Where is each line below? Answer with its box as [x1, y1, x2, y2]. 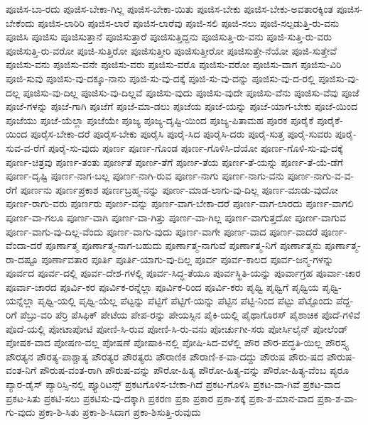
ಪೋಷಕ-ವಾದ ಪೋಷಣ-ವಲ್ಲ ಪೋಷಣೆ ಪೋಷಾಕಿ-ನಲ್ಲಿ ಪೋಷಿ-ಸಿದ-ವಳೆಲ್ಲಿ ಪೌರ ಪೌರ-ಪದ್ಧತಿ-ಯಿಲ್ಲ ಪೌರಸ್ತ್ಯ [6, 335, 348, 350]
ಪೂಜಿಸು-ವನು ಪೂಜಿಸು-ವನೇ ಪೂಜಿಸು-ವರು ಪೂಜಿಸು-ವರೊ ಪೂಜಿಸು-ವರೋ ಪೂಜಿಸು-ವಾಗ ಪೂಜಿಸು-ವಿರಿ [6, 57, 342, 72]
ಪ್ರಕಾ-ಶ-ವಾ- [317, 390, 357, 405]
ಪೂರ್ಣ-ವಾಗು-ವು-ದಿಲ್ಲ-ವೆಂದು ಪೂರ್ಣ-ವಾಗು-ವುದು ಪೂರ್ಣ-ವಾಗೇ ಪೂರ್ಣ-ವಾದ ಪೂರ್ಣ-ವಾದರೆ [6, 223, 318, 238]
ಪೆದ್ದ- [335, 293, 354, 308]
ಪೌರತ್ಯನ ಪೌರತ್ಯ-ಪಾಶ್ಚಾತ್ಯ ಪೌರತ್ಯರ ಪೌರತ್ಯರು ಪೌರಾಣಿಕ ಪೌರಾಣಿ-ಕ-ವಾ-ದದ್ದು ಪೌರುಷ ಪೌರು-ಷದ [6, 348, 324, 363]
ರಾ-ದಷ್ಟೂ [6, 251, 38, 266]
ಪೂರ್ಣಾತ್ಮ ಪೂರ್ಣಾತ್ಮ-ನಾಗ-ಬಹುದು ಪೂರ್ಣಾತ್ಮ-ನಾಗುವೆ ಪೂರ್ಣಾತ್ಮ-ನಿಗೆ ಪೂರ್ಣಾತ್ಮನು [45, 238, 322, 253]
